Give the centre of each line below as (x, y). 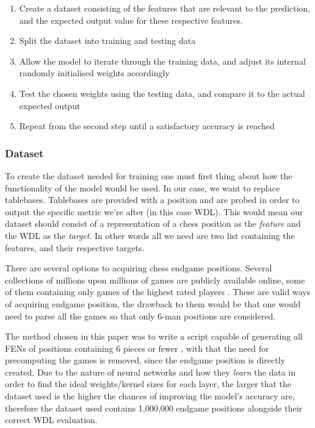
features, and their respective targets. (75, 247)
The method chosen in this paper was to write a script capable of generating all (154, 336)
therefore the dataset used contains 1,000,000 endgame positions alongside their (154, 408)
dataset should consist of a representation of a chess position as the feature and (153, 223)
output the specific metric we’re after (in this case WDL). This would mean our (154, 211)
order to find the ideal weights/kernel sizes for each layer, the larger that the (148, 384)
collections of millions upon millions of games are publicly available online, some (155, 280)
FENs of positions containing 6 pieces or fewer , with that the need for (137, 348)
